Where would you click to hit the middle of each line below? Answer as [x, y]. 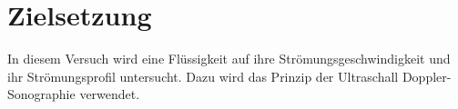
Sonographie [41, 94]
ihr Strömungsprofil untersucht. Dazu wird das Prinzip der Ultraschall [203, 76]
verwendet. [110, 94]
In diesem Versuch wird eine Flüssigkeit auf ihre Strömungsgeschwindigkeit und [229, 59]
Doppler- [427, 76]
